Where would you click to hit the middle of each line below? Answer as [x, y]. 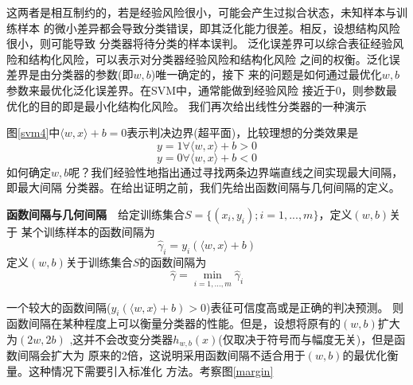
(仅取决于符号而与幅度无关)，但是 [306, 338]
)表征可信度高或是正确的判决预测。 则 [305, 307]
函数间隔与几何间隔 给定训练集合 [95, 214]
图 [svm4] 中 [33, 132]
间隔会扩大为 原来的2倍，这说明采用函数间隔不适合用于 [161, 355]
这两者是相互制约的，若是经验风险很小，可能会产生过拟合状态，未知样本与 [201, 12]
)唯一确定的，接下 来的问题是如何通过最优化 [266, 74]
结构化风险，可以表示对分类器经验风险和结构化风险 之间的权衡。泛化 [208, 58]
